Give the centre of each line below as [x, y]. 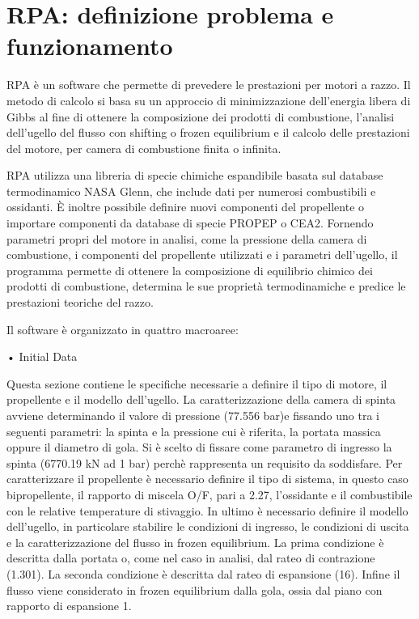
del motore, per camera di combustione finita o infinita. [144, 148]
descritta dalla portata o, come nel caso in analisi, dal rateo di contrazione [191, 558]
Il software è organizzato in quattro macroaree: [123, 329]
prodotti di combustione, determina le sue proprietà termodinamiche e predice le [206, 286]
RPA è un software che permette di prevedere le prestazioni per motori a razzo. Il [209, 85]
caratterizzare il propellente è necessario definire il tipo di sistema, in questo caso [207, 479]
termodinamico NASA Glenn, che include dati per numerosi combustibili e [191, 191]
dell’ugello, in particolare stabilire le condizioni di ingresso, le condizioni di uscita [208, 526]
